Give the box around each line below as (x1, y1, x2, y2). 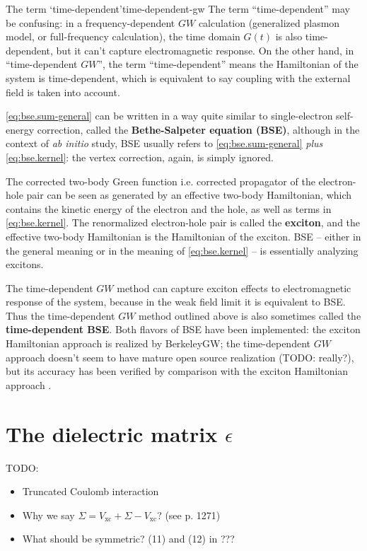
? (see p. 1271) (157, 507, 221, 522)
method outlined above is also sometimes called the (139, 308, 361, 323)
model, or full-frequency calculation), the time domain (6, 29, 240, 44)
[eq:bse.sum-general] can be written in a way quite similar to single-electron (6, 108, 333, 123)
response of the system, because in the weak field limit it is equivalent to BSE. (6, 294, 346, 309)
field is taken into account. (6, 84, 120, 99)
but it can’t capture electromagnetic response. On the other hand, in (56, 42, 354, 57)
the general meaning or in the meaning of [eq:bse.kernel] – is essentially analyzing (6, 243, 359, 257)
